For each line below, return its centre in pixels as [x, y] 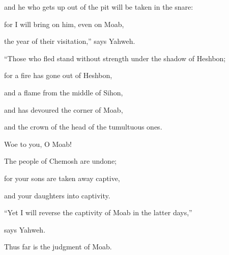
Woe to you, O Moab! [38, 144]
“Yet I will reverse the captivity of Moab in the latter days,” [98, 212]
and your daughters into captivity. [57, 195]
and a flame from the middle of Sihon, [64, 92]
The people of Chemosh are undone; [61, 161]
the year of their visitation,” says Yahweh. [70, 41]
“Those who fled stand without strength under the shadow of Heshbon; [115, 58]
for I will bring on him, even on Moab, [64, 24]
